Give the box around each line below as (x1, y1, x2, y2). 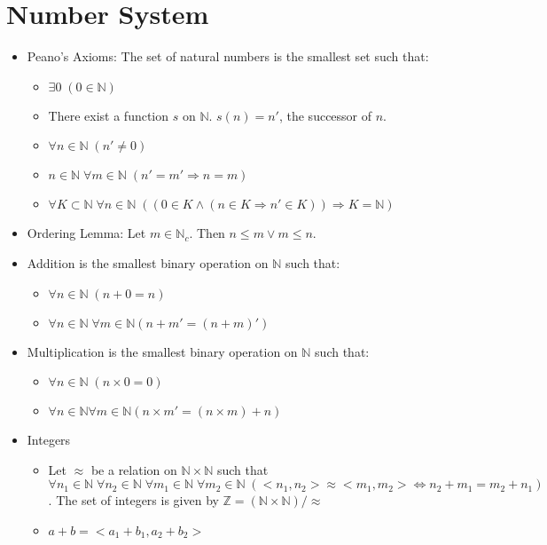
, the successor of (278, 106, 372, 124)
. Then (189, 224, 225, 242)
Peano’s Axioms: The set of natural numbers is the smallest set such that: (27, 47, 429, 66)
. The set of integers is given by (48, 491, 219, 509)
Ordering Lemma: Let (27, 224, 146, 242)
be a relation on (90, 460, 177, 478)
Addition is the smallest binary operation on (27, 253, 269, 272)
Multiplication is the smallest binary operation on (27, 342, 298, 360)
